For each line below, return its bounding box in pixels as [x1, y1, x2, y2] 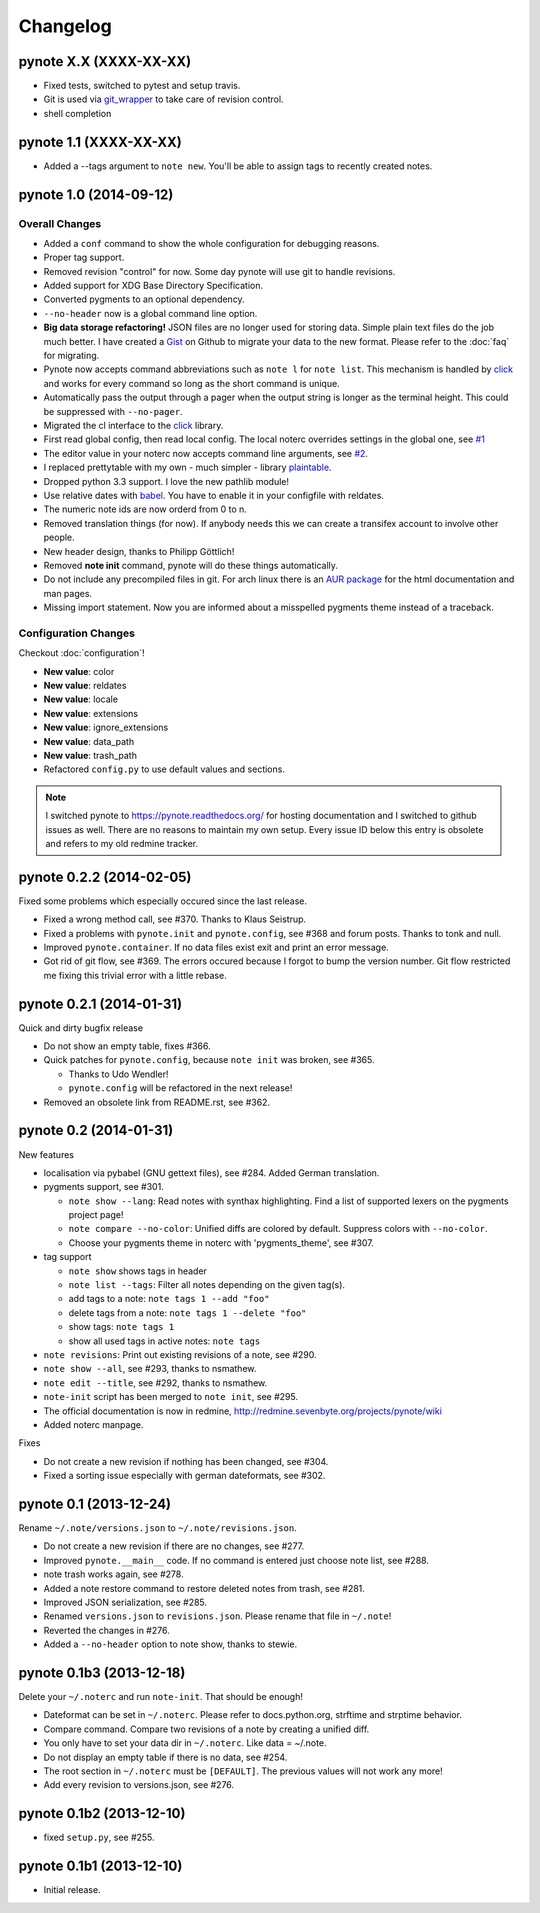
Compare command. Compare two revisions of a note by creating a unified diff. [43, 1723, 370, 1735]
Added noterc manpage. [43, 1418, 144, 1430]
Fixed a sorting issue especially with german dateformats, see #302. [43, 1470, 326, 1482]
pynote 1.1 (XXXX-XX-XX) [18, 133, 182, 150]
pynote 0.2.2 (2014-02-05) [18, 868, 192, 885]
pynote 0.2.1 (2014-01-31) [18, 995, 183, 1012]
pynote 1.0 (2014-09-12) [18, 186, 174, 203]
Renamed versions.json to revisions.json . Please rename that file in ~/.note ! [43, 1610, 392, 1622]
